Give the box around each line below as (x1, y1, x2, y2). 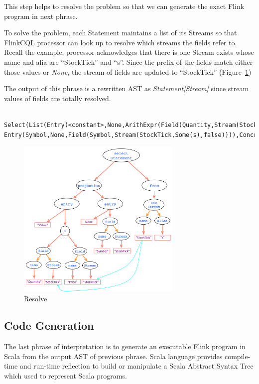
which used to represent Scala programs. (4, 370, 127, 381)
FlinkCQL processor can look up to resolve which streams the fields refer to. (4, 37, 237, 47)
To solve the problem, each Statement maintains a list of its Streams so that (4, 27, 237, 38)
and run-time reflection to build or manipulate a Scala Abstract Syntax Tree (19, 361, 254, 371)
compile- (224, 351, 251, 361)
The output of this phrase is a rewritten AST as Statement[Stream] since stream (4, 83, 249, 94)
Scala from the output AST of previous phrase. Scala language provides (4, 351, 223, 361)
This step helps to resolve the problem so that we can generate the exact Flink (4, 1, 245, 11)
